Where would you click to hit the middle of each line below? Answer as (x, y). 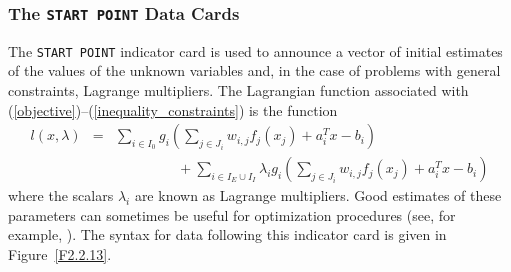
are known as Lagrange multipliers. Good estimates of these (318, 195)
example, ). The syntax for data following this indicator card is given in (227, 234)
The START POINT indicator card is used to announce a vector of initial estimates (255, 50)
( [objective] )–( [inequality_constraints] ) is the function (173, 109)
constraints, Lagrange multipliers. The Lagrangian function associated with (238, 90)
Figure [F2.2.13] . (60, 254)
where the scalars (61, 195)
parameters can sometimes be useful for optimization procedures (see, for (232, 214)
